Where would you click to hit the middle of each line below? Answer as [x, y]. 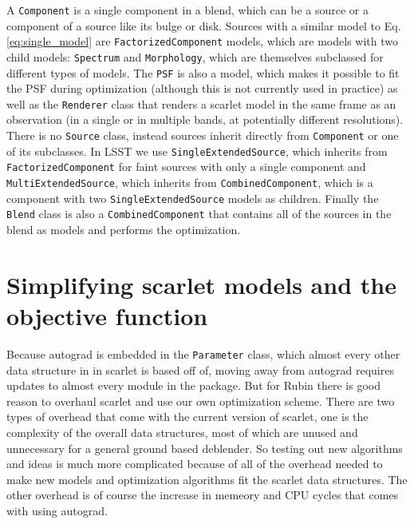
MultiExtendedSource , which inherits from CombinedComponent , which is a [190, 183]
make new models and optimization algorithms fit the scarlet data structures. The [207, 479]
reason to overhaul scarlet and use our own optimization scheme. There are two [201, 401]
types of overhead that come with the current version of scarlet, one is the [187, 417]
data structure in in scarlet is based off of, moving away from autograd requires [200, 369]
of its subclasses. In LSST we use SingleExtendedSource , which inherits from [197, 151]
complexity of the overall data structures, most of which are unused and [182, 432]
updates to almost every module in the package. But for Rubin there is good [193, 385]
